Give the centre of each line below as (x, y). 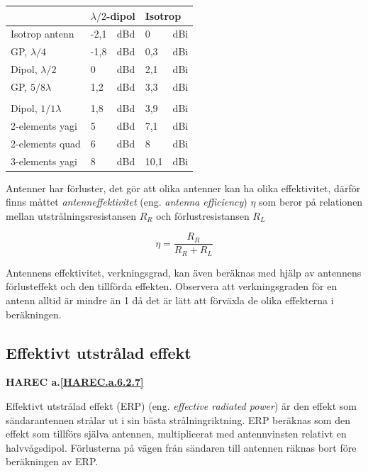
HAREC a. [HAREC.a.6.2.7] (75, 382)
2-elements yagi (44, 125)
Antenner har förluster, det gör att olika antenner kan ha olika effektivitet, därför (183, 188)
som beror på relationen (311, 202)
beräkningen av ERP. (52, 461)
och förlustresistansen (203, 215)
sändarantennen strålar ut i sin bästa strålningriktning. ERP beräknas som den (178, 419)
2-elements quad (46, 143)
